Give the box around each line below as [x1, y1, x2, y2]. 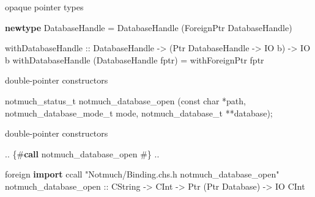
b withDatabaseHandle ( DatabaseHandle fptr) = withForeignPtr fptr [5, 53, 264, 66]
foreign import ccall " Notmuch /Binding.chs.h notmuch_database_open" [5, 168, 280, 181]
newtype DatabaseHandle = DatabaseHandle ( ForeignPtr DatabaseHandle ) [5, 21, 292, 34]
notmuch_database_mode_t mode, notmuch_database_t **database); [5, 106, 273, 119]
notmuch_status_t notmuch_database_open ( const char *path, [5, 94, 246, 107]
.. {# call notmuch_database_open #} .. [5, 147, 160, 160]
